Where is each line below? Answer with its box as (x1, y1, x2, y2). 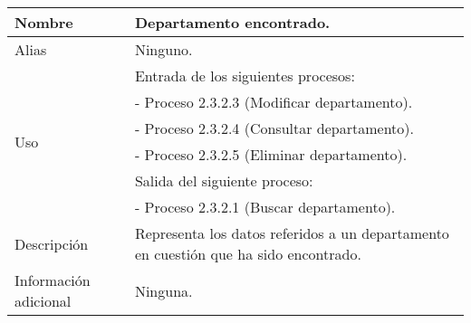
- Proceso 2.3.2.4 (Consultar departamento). (134, 118, 414, 138)
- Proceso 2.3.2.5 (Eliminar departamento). (134, 144, 408, 165)
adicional (14, 290, 72, 311)
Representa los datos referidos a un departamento (134, 223, 449, 243)
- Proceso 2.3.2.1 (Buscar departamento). (134, 196, 396, 217)
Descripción (14, 233, 89, 254)
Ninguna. (134, 280, 193, 301)
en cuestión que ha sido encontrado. (134, 243, 361, 264)
